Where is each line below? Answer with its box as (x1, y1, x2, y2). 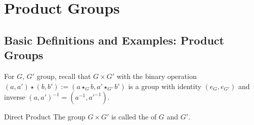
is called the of (111, 111, 157, 122)
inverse (4, 92, 25, 102)
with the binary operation (116, 70, 197, 81)
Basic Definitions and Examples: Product (4, 32, 224, 48)
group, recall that (36, 70, 91, 81)
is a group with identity (128, 80, 201, 91)
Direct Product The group (4, 111, 86, 122)
